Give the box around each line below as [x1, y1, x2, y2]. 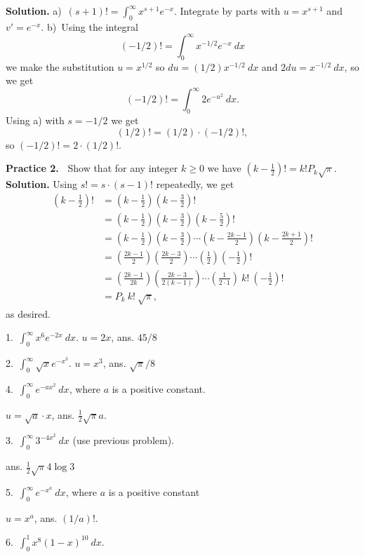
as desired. [6, 306, 51, 321]
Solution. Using [6, 177, 77, 192]
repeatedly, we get [156, 177, 234, 192]
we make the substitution [6, 59, 114, 74]
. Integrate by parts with [173, 4, 280, 18]
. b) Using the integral [41, 19, 138, 34]
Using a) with [6, 113, 65, 128]
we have [207, 161, 241, 175]
